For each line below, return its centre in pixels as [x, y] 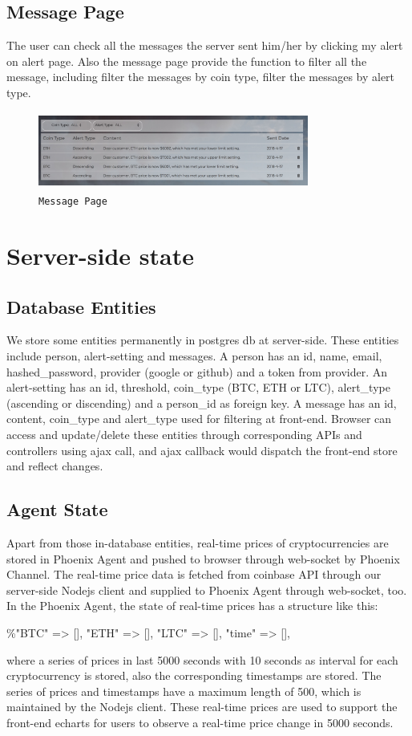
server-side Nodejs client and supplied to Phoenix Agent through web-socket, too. [207, 590]
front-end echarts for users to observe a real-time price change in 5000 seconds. [200, 722]
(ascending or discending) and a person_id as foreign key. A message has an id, [202, 403]
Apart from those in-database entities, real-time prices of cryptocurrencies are [198, 542]
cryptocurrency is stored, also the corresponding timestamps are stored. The [194, 675]
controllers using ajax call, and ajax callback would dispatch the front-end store [202, 450]
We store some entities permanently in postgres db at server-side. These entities [203, 340]
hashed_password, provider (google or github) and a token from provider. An [197, 371]
